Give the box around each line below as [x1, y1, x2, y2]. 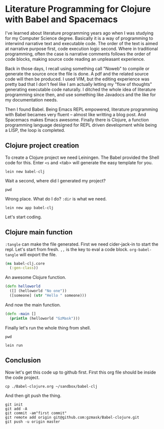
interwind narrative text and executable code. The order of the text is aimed [5, 40, 158, 46]
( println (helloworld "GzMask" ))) [9, 316, 80, 321]
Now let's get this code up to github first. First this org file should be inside [5, 369, 156, 375]
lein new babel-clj [5, 169, 45, 174]
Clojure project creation [5, 141, 80, 150]
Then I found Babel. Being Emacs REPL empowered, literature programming [5, 106, 158, 112]
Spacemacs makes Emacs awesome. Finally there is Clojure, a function [5, 117, 149, 123]
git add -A [5, 406, 27, 411]
